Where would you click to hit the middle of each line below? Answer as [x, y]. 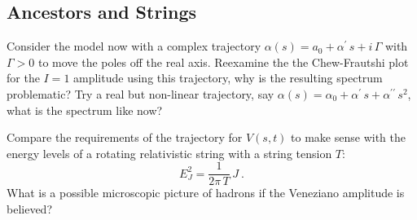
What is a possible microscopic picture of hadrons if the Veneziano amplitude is [206, 193]
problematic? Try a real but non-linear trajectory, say [140, 93]
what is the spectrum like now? [85, 110]
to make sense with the [348, 137]
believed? [29, 209]
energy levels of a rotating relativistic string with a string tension [169, 153]
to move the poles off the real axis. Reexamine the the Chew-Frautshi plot [223, 62]
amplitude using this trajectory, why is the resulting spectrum [228, 78]
